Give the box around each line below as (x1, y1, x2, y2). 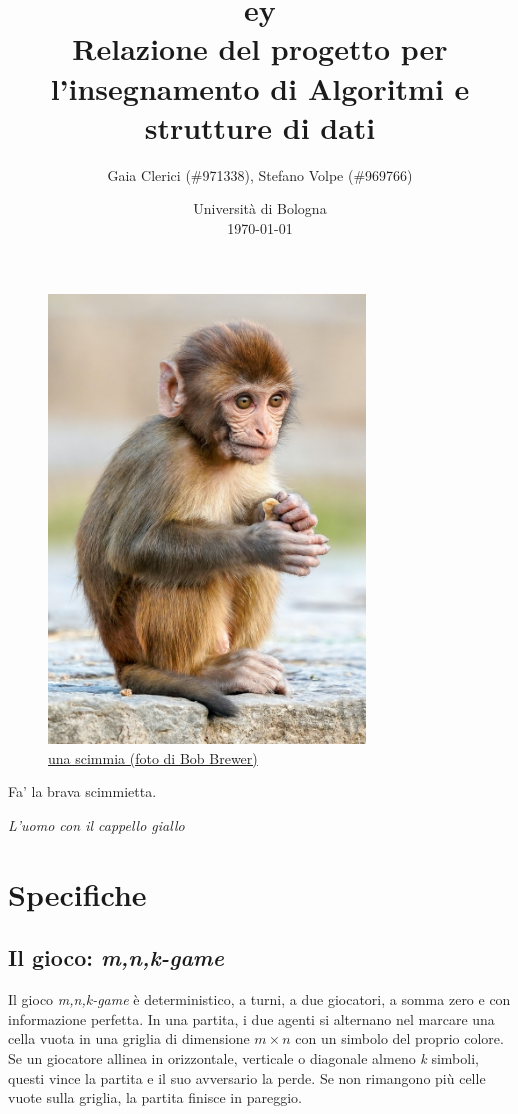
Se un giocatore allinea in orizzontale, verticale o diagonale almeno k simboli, (8, 1047, 479, 1068)
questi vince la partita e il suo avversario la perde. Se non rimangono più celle (8, 1067, 486, 1088)
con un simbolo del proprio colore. (295, 1028, 504, 1049)
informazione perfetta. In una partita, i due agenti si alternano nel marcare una (8, 1008, 495, 1029)
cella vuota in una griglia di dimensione (8, 1028, 250, 1049)
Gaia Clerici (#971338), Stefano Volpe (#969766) (107, 164, 413, 185)
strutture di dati (144, 106, 376, 147)
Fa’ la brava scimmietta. (8, 781, 157, 802)
